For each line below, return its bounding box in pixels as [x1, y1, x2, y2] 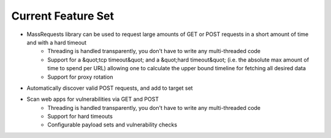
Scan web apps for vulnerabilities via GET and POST [26, 95, 159, 103]
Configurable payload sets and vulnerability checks [47, 121, 178, 128]
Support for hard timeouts [47, 113, 113, 120]
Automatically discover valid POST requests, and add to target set [26, 84, 193, 92]
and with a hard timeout [26, 38, 87, 46]
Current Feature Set [11, 9, 115, 23]
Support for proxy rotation [47, 73, 113, 81]
